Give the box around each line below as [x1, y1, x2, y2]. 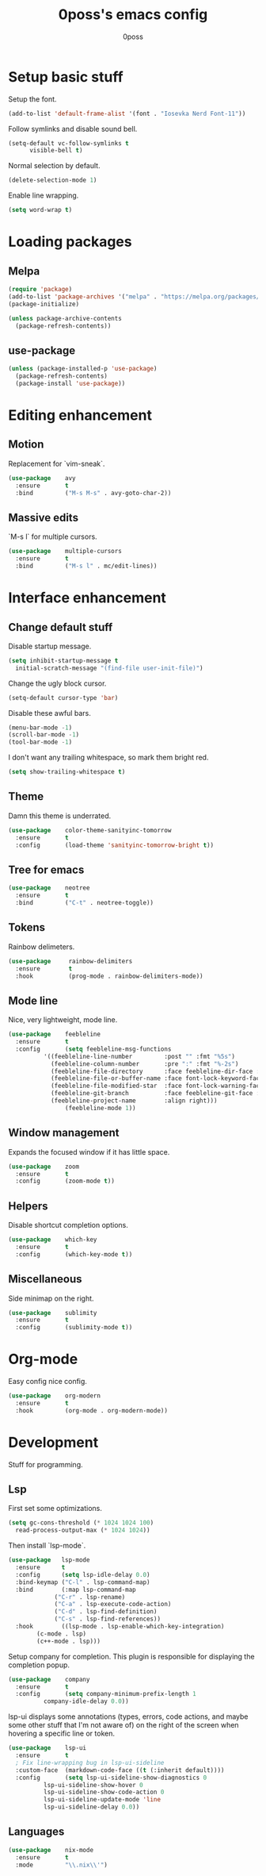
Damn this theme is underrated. [8, 811, 112, 821]
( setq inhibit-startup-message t [8, 656, 119, 664]
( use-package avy [8, 474, 77, 482]
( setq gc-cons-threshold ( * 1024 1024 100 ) [8, 1519, 154, 1527]
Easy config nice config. [8, 1377, 87, 1386]
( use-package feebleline [8, 1030, 101, 1039]
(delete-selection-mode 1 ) [8, 176, 97, 184]
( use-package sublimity [8, 1309, 97, 1317]
